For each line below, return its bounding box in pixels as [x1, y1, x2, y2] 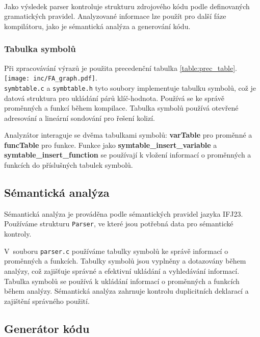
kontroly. [4, 228, 32, 239]
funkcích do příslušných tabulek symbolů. [4, 160, 133, 170]
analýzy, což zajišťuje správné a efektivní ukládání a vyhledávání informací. [4, 265, 240, 276]
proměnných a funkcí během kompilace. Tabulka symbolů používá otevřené [4, 102, 239, 113]
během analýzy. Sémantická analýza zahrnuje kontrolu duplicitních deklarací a [4, 286, 249, 296]
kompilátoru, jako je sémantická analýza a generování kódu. [4, 20, 191, 31]
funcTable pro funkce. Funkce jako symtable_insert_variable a [4, 139, 217, 150]
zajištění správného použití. [4, 295, 90, 306]
